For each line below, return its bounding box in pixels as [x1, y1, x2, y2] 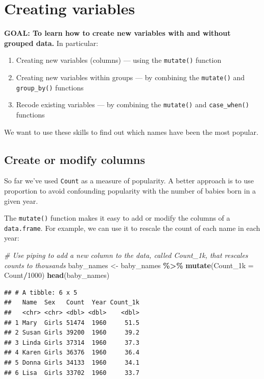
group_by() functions [16, 82, 84, 92]
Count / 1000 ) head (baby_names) [4, 270, 110, 280]
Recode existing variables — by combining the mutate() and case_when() [16, 99, 249, 110]
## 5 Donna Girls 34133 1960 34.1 [4, 359, 139, 367]
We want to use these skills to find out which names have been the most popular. [4, 126, 258, 137]
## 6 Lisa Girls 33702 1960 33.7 [4, 369, 139, 376]
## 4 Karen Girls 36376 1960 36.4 [4, 349, 139, 357]
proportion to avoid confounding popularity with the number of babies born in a [4, 185, 256, 196]
